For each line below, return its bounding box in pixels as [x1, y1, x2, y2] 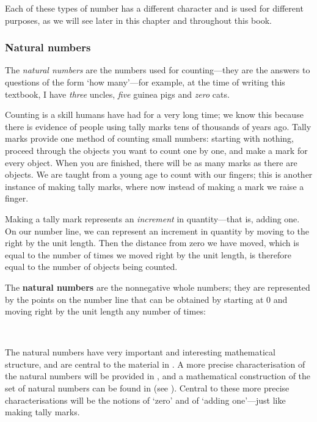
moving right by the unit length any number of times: [5, 305, 206, 318]
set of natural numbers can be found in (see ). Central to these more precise [5, 382, 290, 395]
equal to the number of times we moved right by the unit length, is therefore [5, 248, 291, 261]
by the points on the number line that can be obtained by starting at [5, 293, 264, 305]
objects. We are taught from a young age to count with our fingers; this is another [5, 168, 313, 181]
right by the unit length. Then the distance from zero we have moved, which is [5, 236, 299, 249]
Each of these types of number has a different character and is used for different [5, 2, 304, 14]
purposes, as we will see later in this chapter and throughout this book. [5, 13, 272, 26]
